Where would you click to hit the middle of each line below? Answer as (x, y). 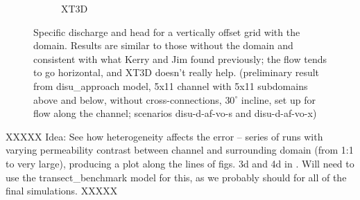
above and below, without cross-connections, (128, 99)
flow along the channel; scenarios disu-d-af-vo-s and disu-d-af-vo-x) (175, 113)
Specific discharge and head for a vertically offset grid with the (167, 31)
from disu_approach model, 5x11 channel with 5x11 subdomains (171, 85)
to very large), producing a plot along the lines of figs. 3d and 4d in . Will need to (180, 163)
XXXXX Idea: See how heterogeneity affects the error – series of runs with (164, 136)
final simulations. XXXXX (62, 191)
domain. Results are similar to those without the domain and (163, 45)
